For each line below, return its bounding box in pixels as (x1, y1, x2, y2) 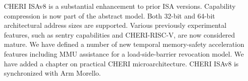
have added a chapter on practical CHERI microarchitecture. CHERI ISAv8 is (4, 58, 239, 68)
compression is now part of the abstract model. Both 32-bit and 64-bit (4, 10, 215, 20)
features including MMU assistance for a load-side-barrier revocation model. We (4, 48, 244, 59)
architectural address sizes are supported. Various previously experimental (4, 20, 226, 30)
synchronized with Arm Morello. (4, 68, 101, 78)
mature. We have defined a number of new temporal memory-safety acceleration (4, 39, 245, 49)
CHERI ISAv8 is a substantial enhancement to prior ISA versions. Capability (4, 1, 236, 11)
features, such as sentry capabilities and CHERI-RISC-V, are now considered (4, 29, 235, 40)
